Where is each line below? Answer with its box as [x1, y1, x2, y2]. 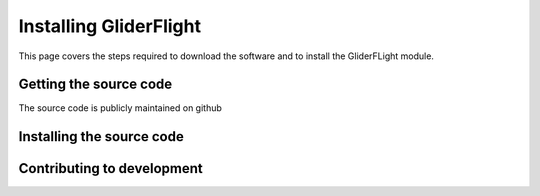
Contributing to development [18, 160, 204, 177]
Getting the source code [18, 76, 173, 93]
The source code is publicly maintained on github [18, 102, 222, 114]
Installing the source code [18, 128, 184, 145]
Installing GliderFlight [18, 15, 202, 37]
